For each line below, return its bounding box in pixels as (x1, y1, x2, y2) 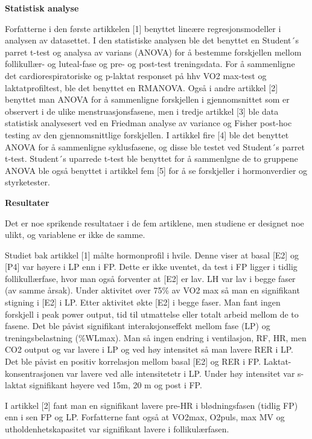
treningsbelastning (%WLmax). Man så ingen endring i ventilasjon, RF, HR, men (5, 331, 307, 344)
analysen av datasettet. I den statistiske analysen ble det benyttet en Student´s (5, 34, 299, 46)
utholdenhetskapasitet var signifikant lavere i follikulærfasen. (5, 423, 229, 435)
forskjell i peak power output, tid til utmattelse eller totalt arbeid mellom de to (5, 307, 299, 320)
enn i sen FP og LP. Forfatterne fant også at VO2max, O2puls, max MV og (5, 411, 285, 423)
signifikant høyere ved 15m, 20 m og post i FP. (29, 379, 202, 391)
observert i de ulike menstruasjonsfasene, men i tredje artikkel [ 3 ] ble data (5, 104, 279, 117)
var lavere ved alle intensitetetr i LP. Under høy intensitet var (66, 367, 295, 379)
